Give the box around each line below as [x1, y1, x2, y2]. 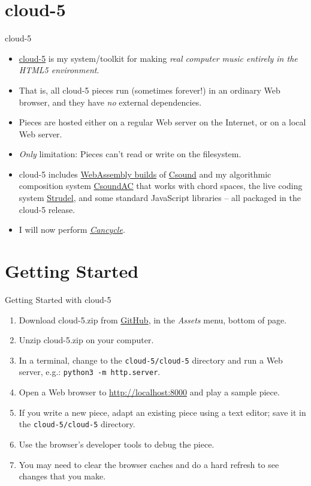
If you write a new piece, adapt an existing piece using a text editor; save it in [19, 406, 306, 418]
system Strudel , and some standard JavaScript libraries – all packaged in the [19, 191, 301, 204]
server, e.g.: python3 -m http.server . [19, 365, 161, 378]
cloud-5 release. [19, 203, 76, 215]
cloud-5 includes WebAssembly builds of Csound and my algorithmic [19, 167, 271, 180]
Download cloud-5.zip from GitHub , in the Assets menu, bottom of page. [19, 313, 287, 326]
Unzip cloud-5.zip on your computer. [19, 334, 154, 346]
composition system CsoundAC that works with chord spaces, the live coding [19, 179, 303, 192]
